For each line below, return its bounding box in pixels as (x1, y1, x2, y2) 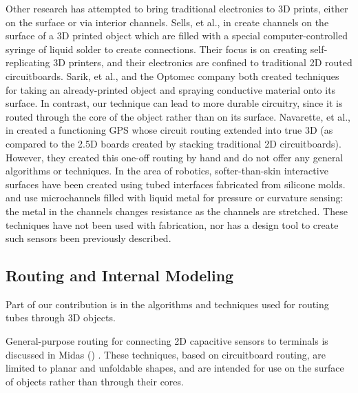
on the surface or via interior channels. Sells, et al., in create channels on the (6, 14, 329, 29)
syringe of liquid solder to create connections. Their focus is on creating (6, 41, 308, 56)
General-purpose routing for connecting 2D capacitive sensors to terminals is (6, 334, 328, 348)
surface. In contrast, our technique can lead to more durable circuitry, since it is (6, 96, 343, 110)
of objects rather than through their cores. (6, 374, 184, 388)
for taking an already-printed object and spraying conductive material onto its (6, 82, 336, 97)
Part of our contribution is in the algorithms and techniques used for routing (6, 296, 329, 311)
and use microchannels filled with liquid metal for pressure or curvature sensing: (6, 190, 344, 205)
